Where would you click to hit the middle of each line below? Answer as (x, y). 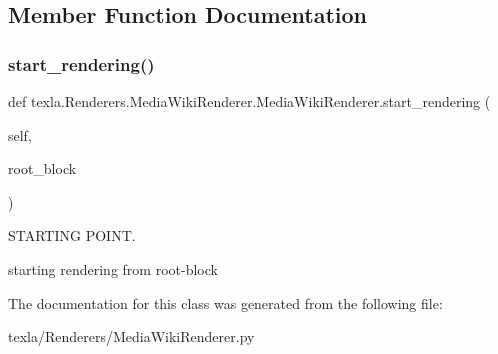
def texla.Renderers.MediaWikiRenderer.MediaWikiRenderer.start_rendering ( (249, 101)
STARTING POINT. (72, 235)
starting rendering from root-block (113, 268)
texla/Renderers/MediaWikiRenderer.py (131, 336)
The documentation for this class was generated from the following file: (225, 302)
